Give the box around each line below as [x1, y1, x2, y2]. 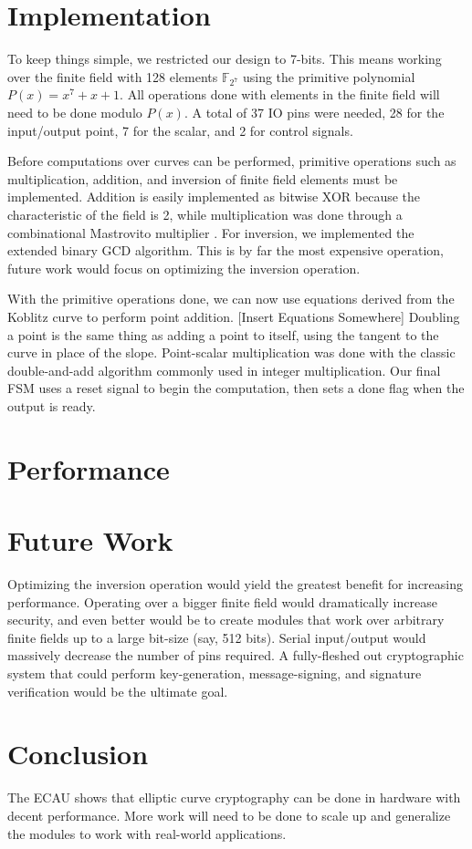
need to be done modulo [7, 103, 142, 122]
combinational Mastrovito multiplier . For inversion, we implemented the [7, 223, 414, 242]
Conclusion [7, 735, 149, 772]
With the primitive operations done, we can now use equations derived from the [7, 289, 455, 308]
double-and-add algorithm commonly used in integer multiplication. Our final [7, 360, 441, 379]
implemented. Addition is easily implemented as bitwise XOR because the [7, 187, 421, 206]
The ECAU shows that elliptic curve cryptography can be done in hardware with [7, 788, 461, 807]
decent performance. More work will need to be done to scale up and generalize [7, 805, 451, 824]
